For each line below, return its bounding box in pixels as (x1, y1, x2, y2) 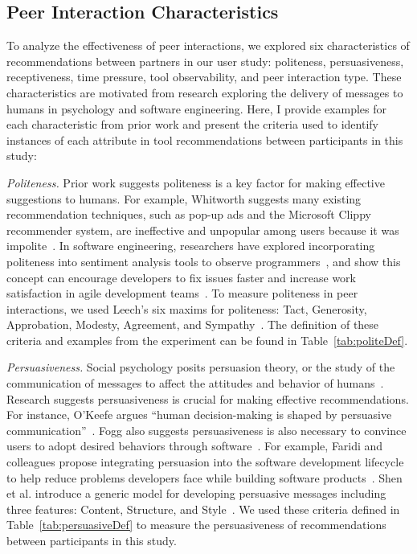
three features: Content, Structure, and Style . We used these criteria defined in (6, 500, 400, 517)
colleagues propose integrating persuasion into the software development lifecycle (6, 453, 404, 470)
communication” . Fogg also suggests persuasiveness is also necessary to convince (6, 421, 407, 438)
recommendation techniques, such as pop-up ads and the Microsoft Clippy (6, 206, 371, 223)
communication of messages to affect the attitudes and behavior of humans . (6, 375, 384, 392)
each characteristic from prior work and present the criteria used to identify (6, 116, 378, 133)
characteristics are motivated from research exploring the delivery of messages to (6, 84, 403, 101)
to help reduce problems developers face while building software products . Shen (6, 469, 403, 486)
